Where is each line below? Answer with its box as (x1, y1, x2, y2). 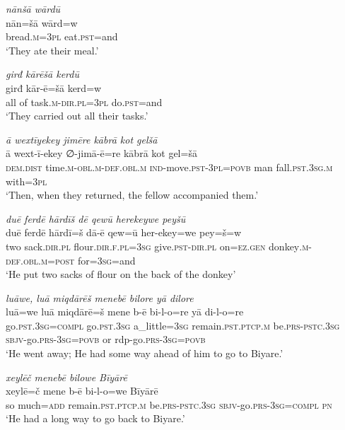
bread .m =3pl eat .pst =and (6, 29, 118, 44)
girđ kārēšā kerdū (6, 66, 79, 81)
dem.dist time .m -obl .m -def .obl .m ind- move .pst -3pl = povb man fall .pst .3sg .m (6, 159, 333, 174)
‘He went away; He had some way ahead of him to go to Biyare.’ (6, 346, 283, 361)
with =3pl (6, 173, 47, 188)
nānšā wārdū (6, 1, 61, 16)
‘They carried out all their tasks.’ (6, 108, 148, 123)
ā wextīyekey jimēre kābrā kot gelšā (6, 132, 158, 146)
